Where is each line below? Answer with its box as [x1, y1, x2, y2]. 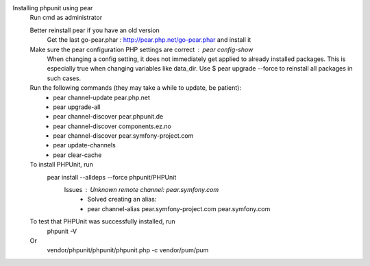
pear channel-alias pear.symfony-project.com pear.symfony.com [87, 204, 271, 213]
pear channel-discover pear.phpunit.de [53, 112, 164, 121]
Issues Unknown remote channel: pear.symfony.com [64, 186, 219, 194]
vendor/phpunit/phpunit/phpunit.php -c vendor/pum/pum [47, 246, 209, 254]
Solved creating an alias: [87, 195, 157, 204]
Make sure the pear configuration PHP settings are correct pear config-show [29, 45, 254, 53]
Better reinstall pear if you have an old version [29, 26, 160, 34]
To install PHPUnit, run [29, 160, 94, 169]
